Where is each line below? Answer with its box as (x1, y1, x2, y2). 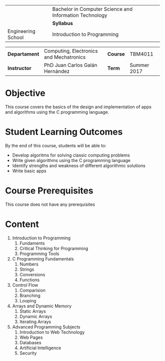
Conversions (19, 271, 46, 277)
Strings (19, 266, 34, 272)
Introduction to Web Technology (19, 329, 85, 335)
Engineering (7, 28, 36, 34)
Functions (19, 277, 40, 283)
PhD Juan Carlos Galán (44, 62, 97, 68)
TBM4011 (129, 51, 154, 57)
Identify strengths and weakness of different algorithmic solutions (12, 163, 146, 168)
